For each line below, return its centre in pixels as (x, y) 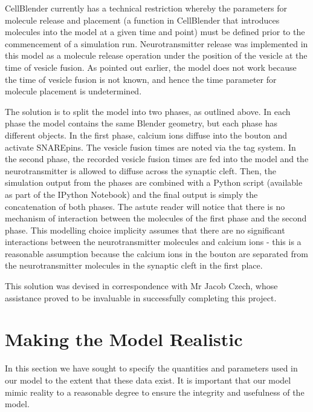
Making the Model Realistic (124, 339)
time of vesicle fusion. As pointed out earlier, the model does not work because (151, 67)
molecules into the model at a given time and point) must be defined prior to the (155, 32)
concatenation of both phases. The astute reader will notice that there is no (145, 206)
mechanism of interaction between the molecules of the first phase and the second (156, 218)
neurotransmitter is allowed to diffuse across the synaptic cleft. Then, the (140, 170)
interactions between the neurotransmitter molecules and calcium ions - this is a (153, 242)
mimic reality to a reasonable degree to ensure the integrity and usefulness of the (155, 392)
